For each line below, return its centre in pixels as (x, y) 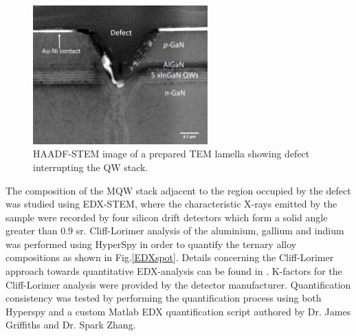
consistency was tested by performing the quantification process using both (164, 298)
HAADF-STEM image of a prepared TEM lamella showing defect (171, 154)
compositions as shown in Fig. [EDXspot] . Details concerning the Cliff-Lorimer (170, 257)
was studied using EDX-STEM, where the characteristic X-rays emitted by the (171, 204)
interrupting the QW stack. (91, 167)
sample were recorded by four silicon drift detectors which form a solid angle (167, 217)
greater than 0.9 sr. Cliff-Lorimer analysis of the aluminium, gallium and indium (175, 231)
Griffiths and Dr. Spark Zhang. (71, 325)
